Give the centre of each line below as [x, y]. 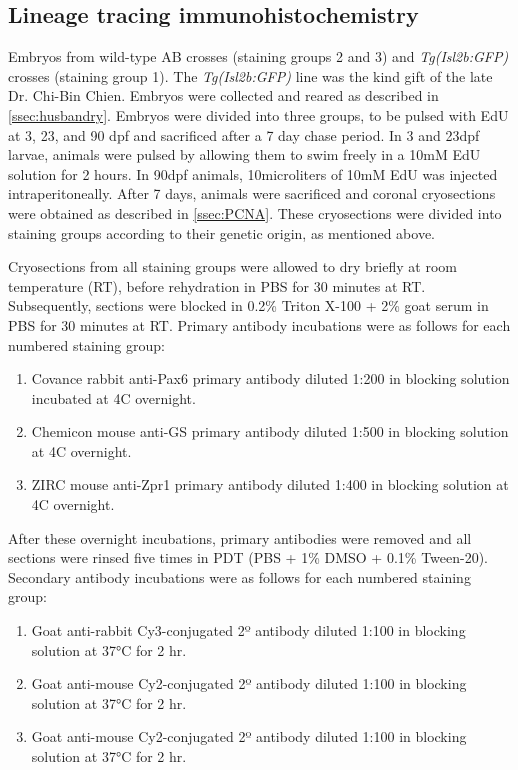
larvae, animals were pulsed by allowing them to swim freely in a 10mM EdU [244, 154]
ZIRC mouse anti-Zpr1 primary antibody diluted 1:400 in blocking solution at [270, 484]
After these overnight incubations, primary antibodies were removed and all [240, 537]
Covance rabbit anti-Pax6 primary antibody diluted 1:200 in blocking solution [270, 378]
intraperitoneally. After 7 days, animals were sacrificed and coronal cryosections [252, 193]
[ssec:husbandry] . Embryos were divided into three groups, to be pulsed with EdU [258, 114]
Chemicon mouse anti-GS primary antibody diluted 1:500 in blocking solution [270, 431]
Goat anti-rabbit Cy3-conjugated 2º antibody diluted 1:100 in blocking [248, 630]
